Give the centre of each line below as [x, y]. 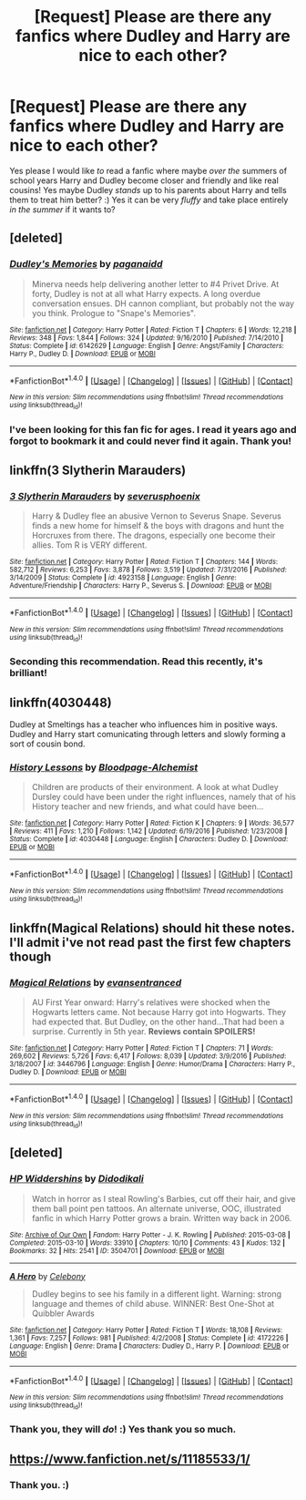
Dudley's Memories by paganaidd [86, 264]
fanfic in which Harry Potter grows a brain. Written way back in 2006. [162, 1217]
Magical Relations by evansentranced [96, 982]
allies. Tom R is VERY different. [89, 545]
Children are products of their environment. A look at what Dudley [155, 787]
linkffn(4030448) [61, 702]
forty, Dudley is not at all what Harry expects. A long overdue [146, 293]
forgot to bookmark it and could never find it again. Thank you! [151, 441]
